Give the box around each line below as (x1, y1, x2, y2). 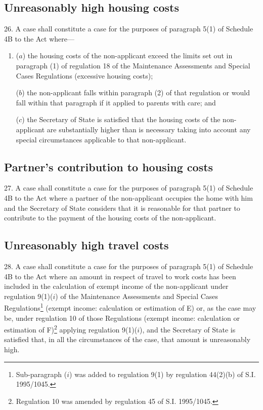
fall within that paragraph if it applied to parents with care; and (16, 97, 216, 107)
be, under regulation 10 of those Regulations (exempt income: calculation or (4, 312, 240, 323)
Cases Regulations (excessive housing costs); (16, 70, 153, 81)
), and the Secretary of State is (140, 324, 236, 334)
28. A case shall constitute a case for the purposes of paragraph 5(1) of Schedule (4, 260, 253, 271)
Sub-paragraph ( (16, 368, 67, 379)
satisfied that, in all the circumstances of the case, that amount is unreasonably (4, 334, 251, 345)
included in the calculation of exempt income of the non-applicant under (4, 281, 229, 291)
